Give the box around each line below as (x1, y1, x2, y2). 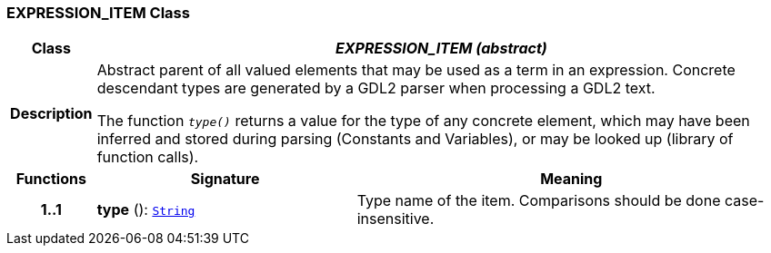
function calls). (96, 148, 199, 167)
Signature (190, 170, 260, 189)
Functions (15, 170, 86, 189)
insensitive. (356, 209, 435, 229)
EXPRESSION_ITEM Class (6, 4, 190, 22)
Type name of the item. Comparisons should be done (356, 191, 721, 210)
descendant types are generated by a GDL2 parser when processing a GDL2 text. (96, 79, 656, 98)
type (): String (96, 200, 195, 219)
